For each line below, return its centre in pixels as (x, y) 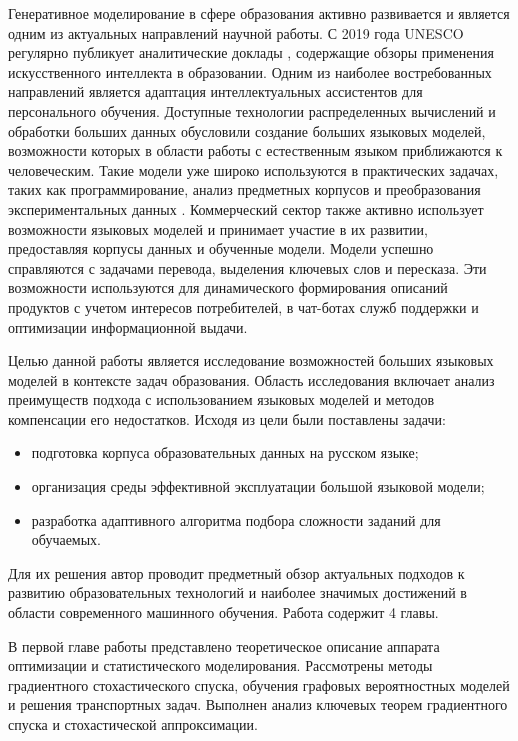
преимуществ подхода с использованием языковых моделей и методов (221, 399)
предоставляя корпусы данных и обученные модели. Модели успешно (221, 248)
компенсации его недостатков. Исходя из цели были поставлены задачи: (227, 418)
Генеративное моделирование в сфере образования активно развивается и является (259, 13)
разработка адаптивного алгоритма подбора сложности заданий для (236, 519)
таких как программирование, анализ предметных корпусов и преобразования (244, 189)
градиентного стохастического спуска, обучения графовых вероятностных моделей (259, 684)
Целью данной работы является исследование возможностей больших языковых (251, 360)
